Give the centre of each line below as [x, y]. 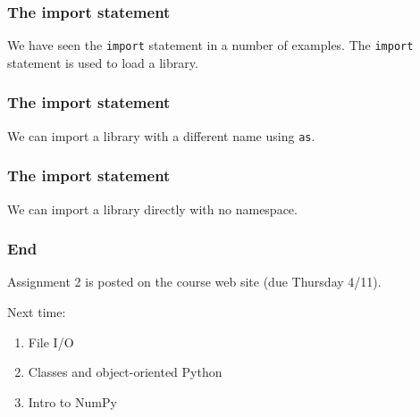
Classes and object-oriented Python [125, 372]
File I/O [51, 342]
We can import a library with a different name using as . [161, 135]
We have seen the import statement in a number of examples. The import [210, 45]
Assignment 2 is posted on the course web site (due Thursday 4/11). [194, 282]
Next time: [37, 311]
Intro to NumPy [72, 401]
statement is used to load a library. [103, 62]
